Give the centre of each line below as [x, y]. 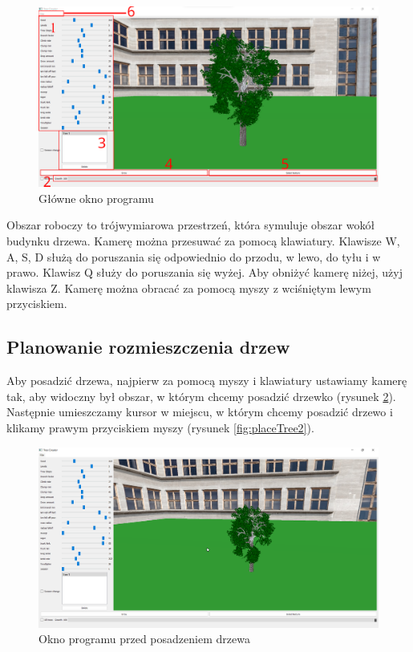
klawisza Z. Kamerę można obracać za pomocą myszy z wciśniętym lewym [189, 288]
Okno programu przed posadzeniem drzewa [144, 639]
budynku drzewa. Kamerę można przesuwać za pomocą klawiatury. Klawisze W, [203, 241]
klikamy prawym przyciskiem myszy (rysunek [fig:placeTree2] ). [160, 427]
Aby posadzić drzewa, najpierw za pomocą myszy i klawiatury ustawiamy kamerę [207, 381]
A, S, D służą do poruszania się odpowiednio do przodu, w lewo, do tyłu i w [194, 256]
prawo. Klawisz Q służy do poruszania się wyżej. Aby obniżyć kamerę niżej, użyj [204, 272]
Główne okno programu [96, 198]
